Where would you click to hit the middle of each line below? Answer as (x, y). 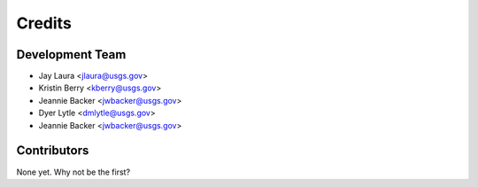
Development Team (71, 55)
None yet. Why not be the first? (73, 172)
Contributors (53, 151)
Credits (44, 23)
